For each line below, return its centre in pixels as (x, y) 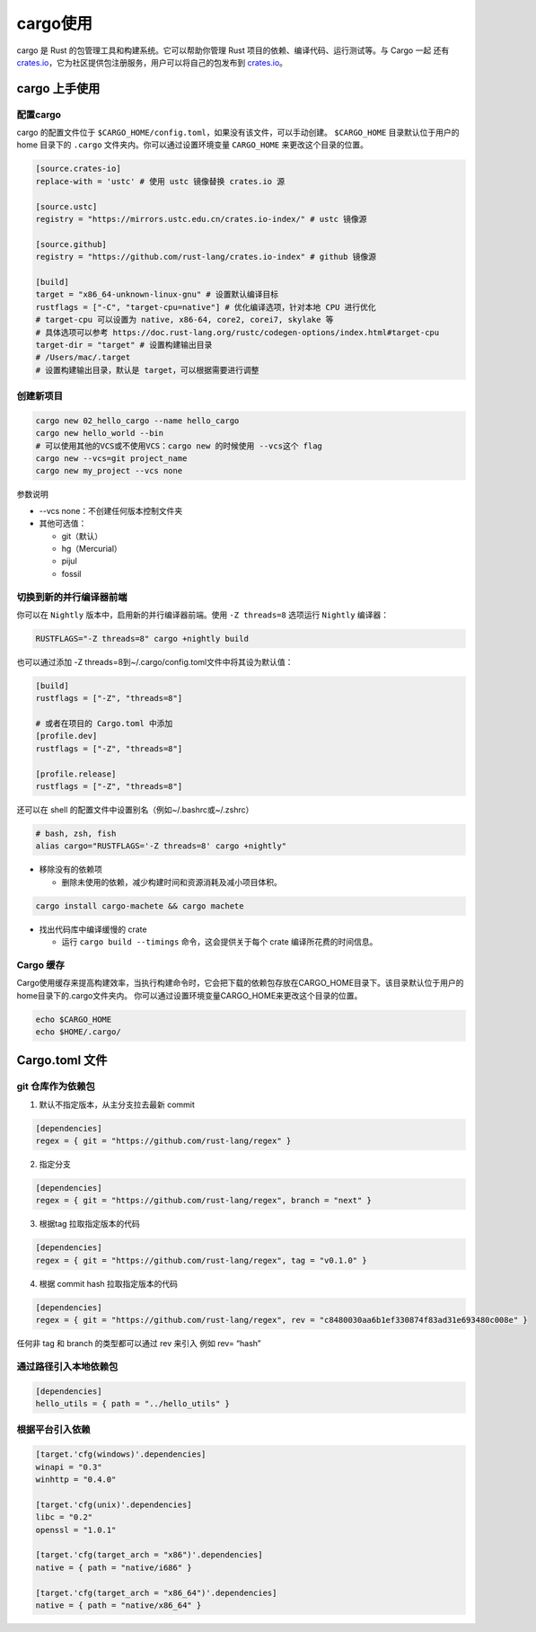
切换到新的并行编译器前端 (72, 597)
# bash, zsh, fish (76, 833)
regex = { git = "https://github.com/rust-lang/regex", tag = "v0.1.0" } (201, 1260)
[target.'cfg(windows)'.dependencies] (121, 1455)
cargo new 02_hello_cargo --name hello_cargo (137, 421)
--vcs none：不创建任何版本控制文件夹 (111, 510)
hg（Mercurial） (92, 548)
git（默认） (82, 536)
